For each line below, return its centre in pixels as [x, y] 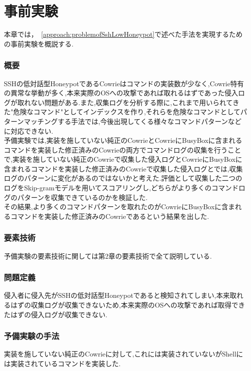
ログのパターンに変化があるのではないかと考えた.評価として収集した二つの [123, 178]
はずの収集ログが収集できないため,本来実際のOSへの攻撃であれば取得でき [128, 305]
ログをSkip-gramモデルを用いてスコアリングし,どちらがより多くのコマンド [121, 188]
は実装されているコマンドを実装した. [62, 363]
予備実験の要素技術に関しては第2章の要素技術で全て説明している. [108, 255]
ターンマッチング [31, 121]
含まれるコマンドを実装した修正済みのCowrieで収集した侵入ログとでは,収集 [123, 168]
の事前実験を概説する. [39, 43]
